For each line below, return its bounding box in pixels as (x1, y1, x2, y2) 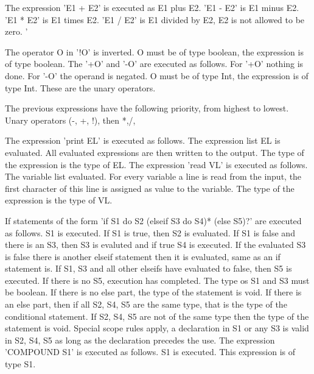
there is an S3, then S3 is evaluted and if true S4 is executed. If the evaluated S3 (5, 238, 306, 251)
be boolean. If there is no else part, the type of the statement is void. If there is (5, 286, 302, 298)
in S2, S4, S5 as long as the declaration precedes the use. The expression (5, 333, 275, 346)
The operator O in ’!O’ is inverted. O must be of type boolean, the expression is (5, 45, 304, 58)
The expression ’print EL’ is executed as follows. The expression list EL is (5, 134, 281, 147)
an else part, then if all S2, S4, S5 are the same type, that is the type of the (5, 298, 287, 311)
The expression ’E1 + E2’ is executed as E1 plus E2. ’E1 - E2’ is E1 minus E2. (5, 1, 299, 13)
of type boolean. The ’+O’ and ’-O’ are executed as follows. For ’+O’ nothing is (5, 57, 304, 70)
